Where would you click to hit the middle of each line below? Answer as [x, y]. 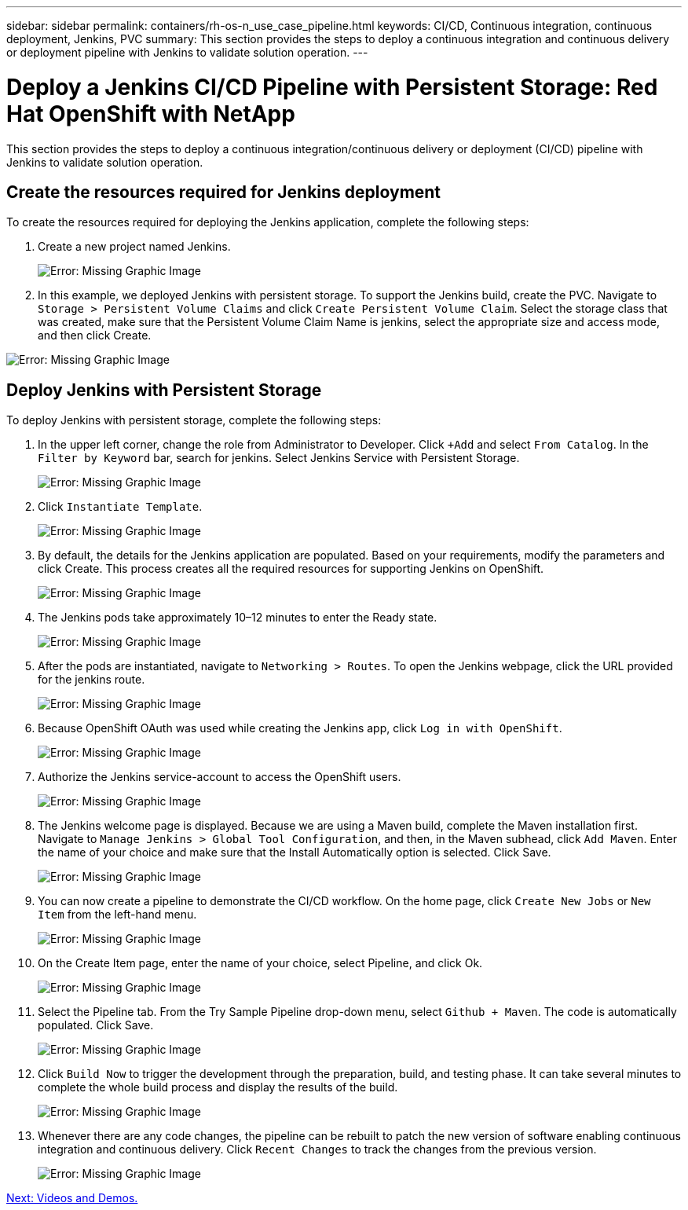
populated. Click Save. [96, 1025]
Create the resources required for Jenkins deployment [224, 192]
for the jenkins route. [91, 680]
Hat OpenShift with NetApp [151, 114]
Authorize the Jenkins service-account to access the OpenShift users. [220, 777]
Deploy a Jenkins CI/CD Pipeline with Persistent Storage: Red [332, 87]
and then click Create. [95, 335]
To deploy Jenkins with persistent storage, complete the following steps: [194, 420]
